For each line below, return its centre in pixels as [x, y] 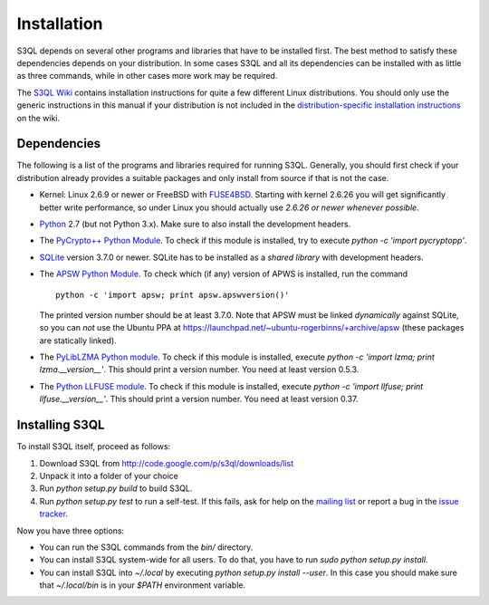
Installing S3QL [61, 425]
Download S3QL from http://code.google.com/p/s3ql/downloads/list [167, 463]
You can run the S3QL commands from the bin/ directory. [146, 547]
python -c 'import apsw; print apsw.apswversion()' [173, 295]
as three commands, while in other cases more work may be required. [147, 76]
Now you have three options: [71, 531]
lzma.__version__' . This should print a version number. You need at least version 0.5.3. [199, 370]
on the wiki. [38, 118]
